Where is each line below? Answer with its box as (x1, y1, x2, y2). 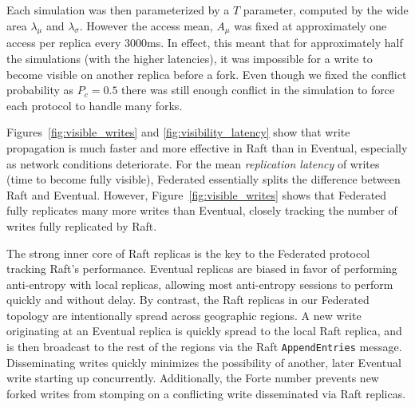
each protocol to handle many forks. (6, 97, 183, 113)
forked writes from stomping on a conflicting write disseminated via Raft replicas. (6, 385, 406, 401)
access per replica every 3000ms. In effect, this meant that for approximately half (6, 34, 403, 51)
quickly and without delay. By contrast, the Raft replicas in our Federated (6, 291, 370, 308)
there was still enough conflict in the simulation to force (121, 81, 395, 98)
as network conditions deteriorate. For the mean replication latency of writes (6, 155, 380, 172)
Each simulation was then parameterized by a (6, 2, 230, 18)
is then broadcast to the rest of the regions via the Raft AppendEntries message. (6, 338, 402, 355)
